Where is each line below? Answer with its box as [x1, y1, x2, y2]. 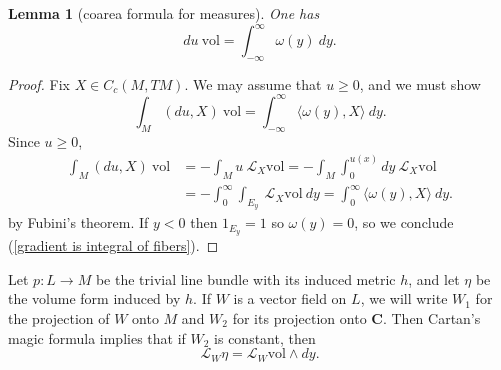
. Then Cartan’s [382, 308, 481, 329]
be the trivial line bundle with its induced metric [95, 268, 396, 289]
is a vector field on [233, 288, 347, 309]
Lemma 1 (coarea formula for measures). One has [8, 3, 320, 23]
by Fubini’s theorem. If [8, 212, 149, 233]
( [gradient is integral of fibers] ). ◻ [8, 235, 219, 256]
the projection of [8, 308, 110, 329]
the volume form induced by [8, 288, 181, 309]
